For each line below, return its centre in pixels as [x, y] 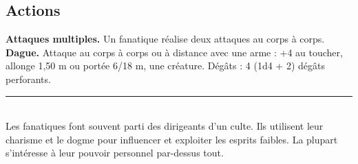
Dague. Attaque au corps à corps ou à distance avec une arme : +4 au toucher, [174, 52]
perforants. [28, 79]
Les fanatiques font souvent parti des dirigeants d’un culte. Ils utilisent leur [165, 126]
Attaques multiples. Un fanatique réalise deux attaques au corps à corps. [165, 39]
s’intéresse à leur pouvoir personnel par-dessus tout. [115, 153]
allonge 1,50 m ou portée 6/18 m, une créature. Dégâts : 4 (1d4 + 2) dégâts [165, 66]
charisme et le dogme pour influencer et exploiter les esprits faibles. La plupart [172, 139]
